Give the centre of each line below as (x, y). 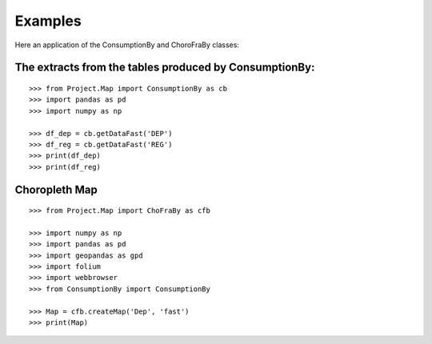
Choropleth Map (56, 189)
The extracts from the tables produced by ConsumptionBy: (165, 68)
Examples (48, 21)
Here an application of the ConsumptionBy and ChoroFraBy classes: (127, 45)
